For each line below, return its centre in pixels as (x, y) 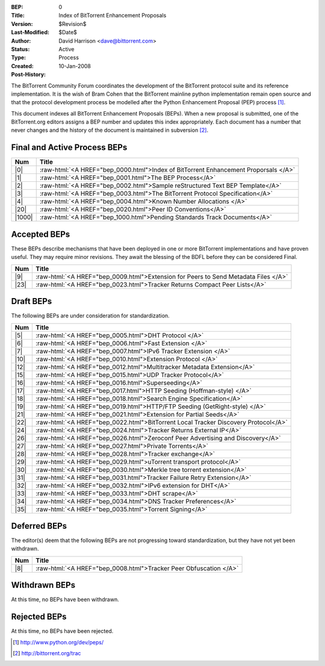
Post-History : (29, 75)
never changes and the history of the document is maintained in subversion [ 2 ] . (110, 130)
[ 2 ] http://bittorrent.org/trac (47, 653)
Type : (19, 58)
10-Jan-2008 (75, 66)
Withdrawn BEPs (43, 585)
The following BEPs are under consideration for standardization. (90, 316)
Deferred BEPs (39, 526)
